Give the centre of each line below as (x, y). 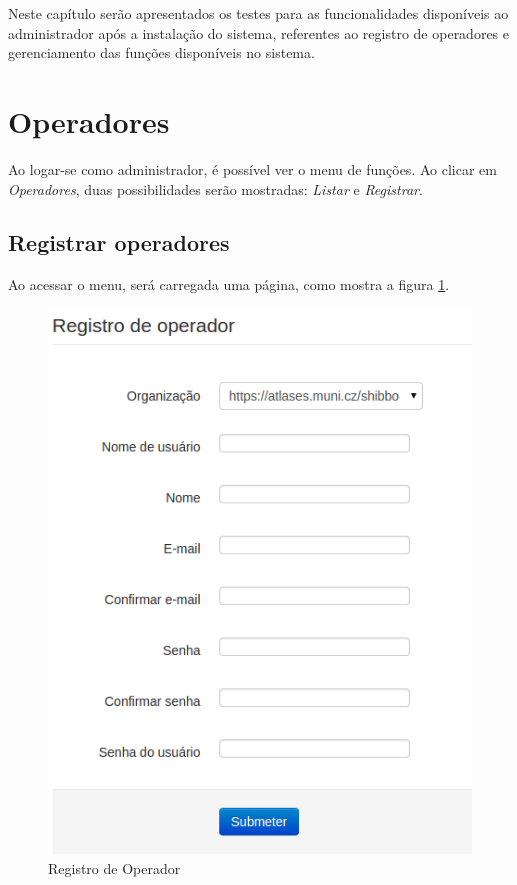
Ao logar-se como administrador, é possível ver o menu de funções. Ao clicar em (252, 168)
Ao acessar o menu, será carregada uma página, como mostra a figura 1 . (229, 284)
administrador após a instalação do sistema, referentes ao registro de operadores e (259, 32)
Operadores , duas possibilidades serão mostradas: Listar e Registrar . (215, 188)
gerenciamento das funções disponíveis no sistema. (161, 52)
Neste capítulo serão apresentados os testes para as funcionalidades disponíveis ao (258, 13)
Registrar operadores (119, 242)
